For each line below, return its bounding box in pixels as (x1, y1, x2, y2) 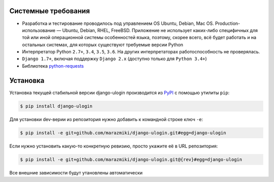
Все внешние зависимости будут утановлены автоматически (9, 169, 143, 175)
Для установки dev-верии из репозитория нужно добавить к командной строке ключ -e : (9, 116, 203, 122)
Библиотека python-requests (22, 63, 84, 69)
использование (22, 27, 56, 33)
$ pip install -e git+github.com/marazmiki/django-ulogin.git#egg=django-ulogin (20, 130, 226, 136)
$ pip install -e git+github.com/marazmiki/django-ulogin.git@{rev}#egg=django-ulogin (20, 157, 243, 162)
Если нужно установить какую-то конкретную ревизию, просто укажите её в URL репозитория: (9, 143, 218, 149)
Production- (215, 20, 241, 26)
